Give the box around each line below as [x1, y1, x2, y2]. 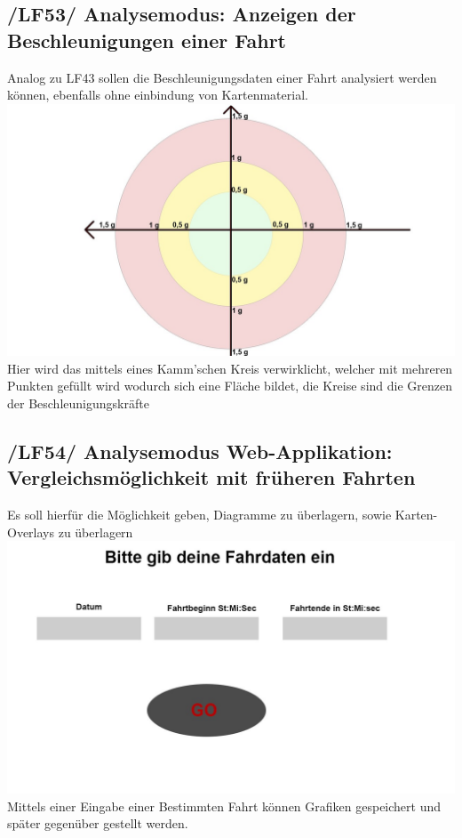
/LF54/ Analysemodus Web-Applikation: [7, 438, 393, 465]
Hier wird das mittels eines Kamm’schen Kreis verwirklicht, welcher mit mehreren [7, 359, 453, 377]
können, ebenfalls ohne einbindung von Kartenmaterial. [7, 85, 308, 104]
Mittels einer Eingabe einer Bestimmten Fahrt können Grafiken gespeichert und [7, 796, 442, 815]
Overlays [7, 522, 55, 541]
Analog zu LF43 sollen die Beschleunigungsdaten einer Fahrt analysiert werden [7, 68, 437, 86]
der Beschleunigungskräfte [7, 394, 149, 413]
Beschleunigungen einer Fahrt [7, 26, 287, 53]
